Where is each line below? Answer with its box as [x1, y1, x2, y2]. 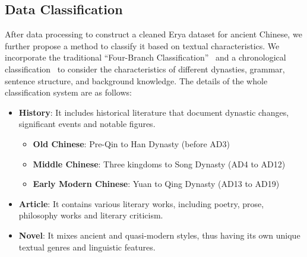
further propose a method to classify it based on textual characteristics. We [5, 39, 280, 52]
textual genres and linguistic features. [18, 240, 156, 253]
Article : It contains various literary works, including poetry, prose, [18, 197, 264, 210]
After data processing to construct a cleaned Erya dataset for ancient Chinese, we [5, 28, 302, 40]
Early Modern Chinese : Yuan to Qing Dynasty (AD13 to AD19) [33, 177, 280, 190]
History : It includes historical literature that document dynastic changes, [18, 106, 289, 118]
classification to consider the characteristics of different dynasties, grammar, [5, 62, 285, 75]
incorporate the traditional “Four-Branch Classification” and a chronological [5, 51, 286, 64]
